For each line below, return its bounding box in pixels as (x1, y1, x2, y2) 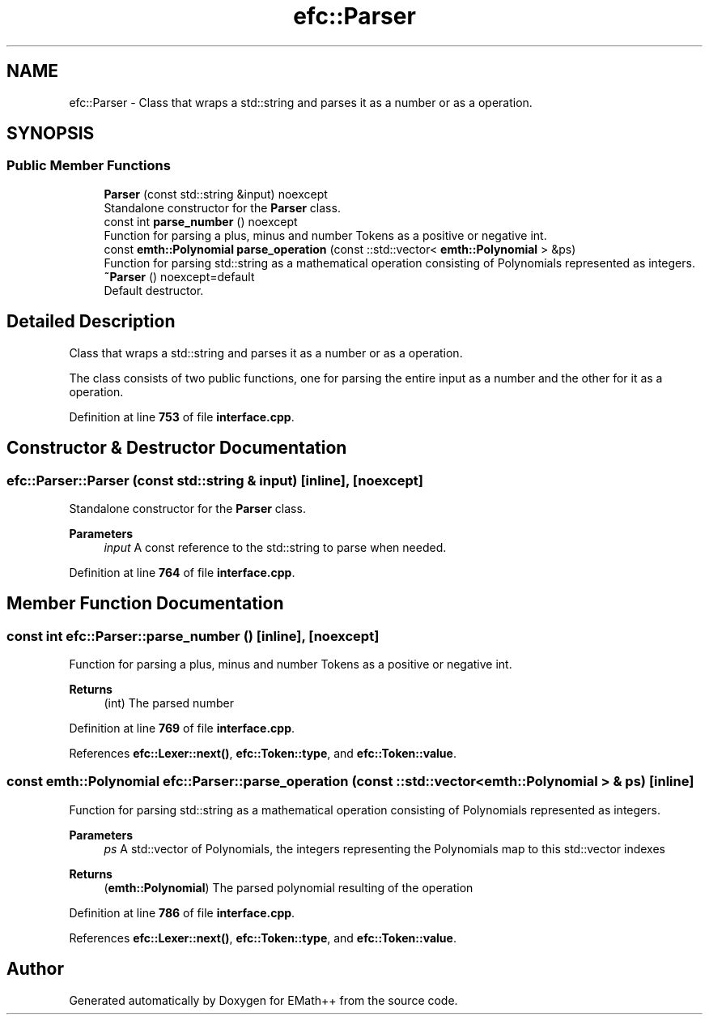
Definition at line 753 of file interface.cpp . (69, 409, 295, 424)
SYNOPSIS (6, 123, 95, 144)
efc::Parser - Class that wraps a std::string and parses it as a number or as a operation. (69, 95, 533, 109)
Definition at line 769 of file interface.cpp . (69, 721, 295, 736)
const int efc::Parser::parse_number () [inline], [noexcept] (6, 627, 380, 644)
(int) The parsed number (104, 696, 234, 711)
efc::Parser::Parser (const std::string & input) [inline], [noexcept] (6, 472, 423, 489)
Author (6, 959, 64, 980)
